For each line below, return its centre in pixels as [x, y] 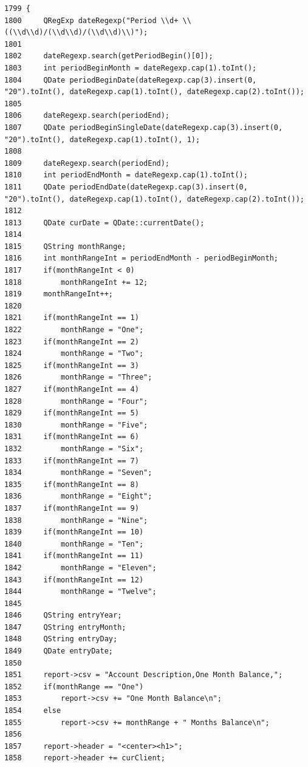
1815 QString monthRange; [65, 246]
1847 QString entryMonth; [65, 627]
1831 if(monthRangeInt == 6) [72, 437]
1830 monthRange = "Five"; [76, 425]
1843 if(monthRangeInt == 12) [74, 580]
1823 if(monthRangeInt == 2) [72, 342]
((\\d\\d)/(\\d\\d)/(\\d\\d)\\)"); [76, 32]
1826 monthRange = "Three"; [78, 377]
